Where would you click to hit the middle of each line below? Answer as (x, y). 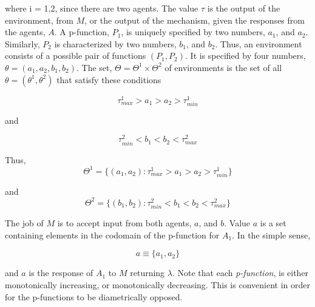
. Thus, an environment (259, 43)
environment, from (39, 20)
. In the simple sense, (271, 234)
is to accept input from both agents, (124, 223)
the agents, (25, 32)
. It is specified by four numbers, (246, 56)
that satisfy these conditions (109, 79)
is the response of (61, 273)
